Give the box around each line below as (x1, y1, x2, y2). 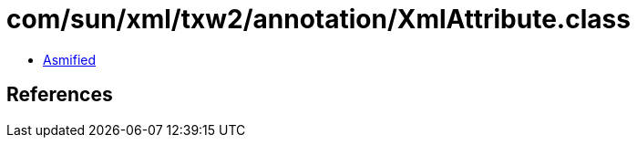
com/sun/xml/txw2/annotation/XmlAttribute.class (6, 4, 631, 35)
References (6, 83, 113, 107)
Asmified (43, 51, 97, 67)
